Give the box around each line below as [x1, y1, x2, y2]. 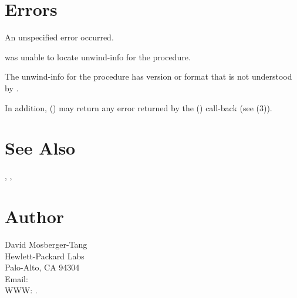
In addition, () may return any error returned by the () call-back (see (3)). [5, 101, 272, 114]
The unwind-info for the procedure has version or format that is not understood [5, 70, 292, 83]
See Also [5, 136, 76, 160]
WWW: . [5, 284, 38, 296]
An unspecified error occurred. [5, 31, 114, 43]
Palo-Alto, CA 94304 [5, 261, 80, 273]
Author [5, 204, 65, 228]
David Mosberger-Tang [5, 238, 87, 250]
